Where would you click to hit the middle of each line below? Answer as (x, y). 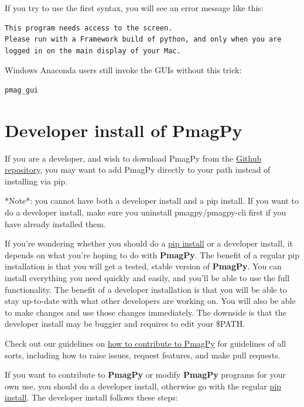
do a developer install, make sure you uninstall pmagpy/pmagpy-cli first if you (146, 212)
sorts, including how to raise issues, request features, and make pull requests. (143, 355)
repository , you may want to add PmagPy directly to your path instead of (138, 170)
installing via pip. (36, 181)
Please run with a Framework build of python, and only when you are (143, 40)
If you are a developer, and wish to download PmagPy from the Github (133, 158)
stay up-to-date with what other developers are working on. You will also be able (150, 301)
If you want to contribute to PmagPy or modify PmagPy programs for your (145, 374)
